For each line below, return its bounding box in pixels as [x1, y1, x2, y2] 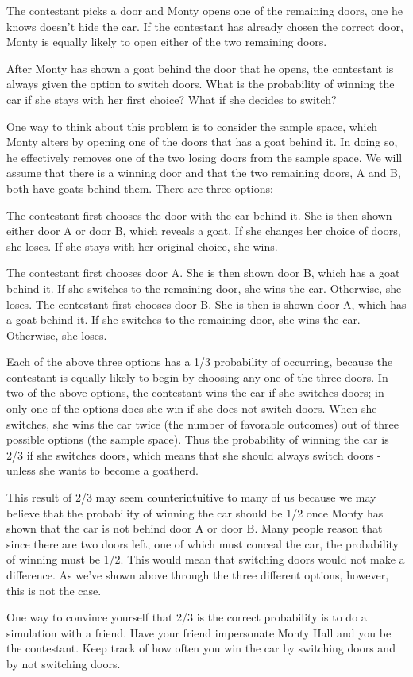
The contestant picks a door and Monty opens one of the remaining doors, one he [6, 2, 403, 18]
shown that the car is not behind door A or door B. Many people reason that [6, 520, 383, 537]
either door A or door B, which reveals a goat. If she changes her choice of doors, [6, 222, 401, 239]
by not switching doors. [6, 655, 121, 671]
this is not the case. [6, 582, 102, 598]
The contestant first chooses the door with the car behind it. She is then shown [6, 206, 392, 223]
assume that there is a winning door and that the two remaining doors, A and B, [6, 164, 401, 181]
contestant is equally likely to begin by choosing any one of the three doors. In [6, 368, 388, 385]
